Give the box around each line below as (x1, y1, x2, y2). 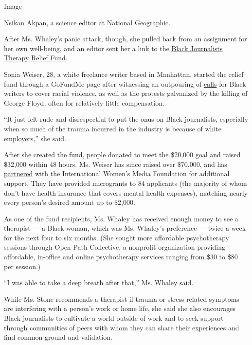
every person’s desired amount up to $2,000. (4, 197, 135, 207)
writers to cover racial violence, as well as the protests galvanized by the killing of (4, 88, 248, 98)
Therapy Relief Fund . (4, 53, 68, 63)
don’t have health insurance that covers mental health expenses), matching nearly (4, 187, 248, 198)
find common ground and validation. (4, 332, 112, 342)
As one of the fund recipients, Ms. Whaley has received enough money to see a (4, 213, 238, 223)
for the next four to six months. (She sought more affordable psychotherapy (4, 232, 229, 242)
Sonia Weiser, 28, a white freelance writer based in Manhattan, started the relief (4, 69, 244, 79)
